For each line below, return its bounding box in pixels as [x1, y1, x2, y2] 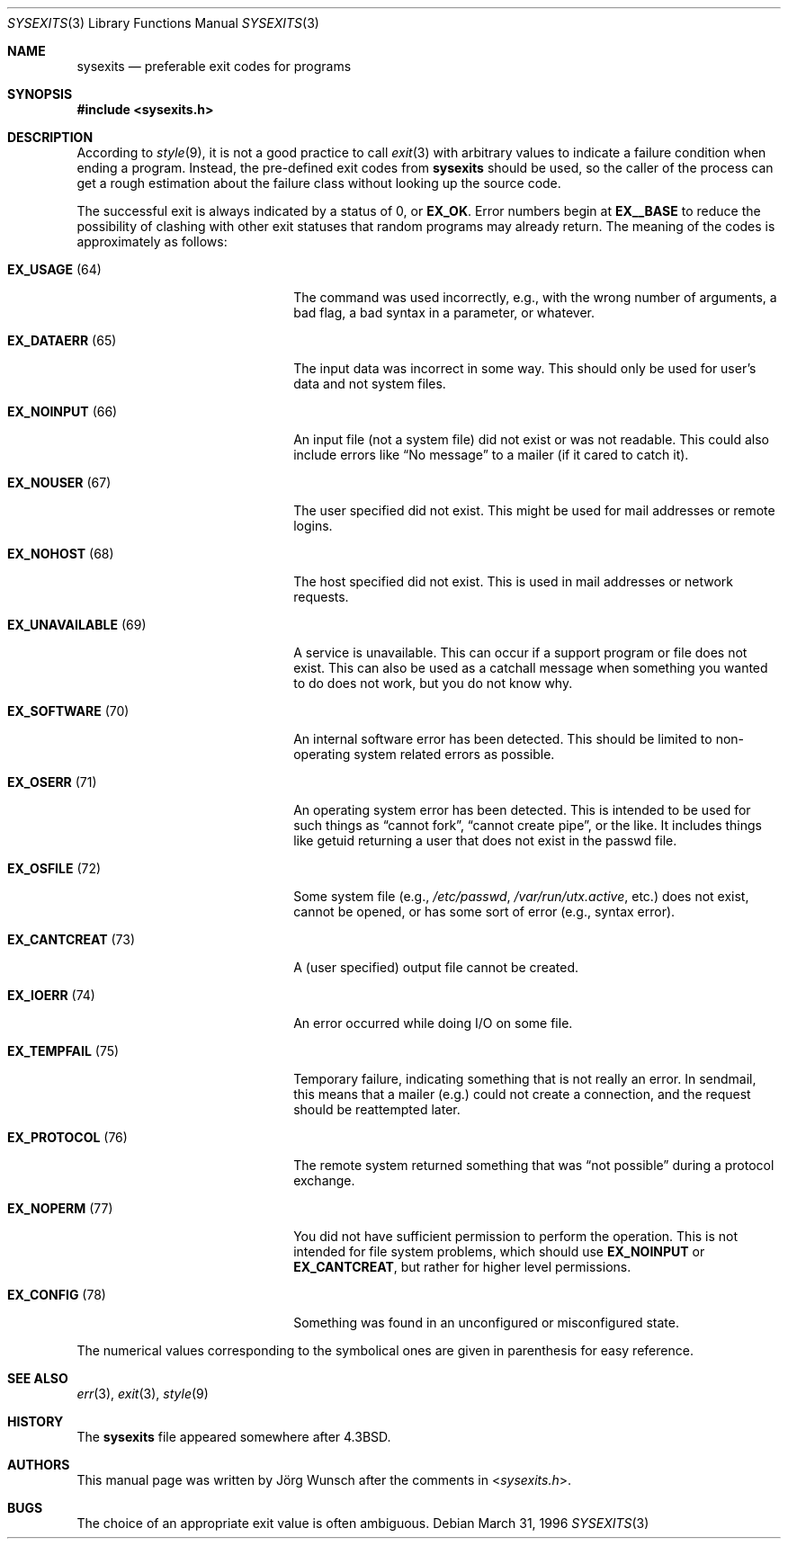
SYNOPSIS [7, 86, 73, 102]
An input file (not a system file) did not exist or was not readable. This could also [293, 432, 769, 447]
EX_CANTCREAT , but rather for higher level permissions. [293, 1259, 631, 1274]
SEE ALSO [7, 1371, 68, 1386]
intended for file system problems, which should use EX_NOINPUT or [293, 1244, 705, 1259]
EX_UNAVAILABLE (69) [7, 617, 147, 632]
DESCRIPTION [7, 130, 94, 145]
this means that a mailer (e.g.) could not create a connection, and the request [293, 1086, 751, 1102]
